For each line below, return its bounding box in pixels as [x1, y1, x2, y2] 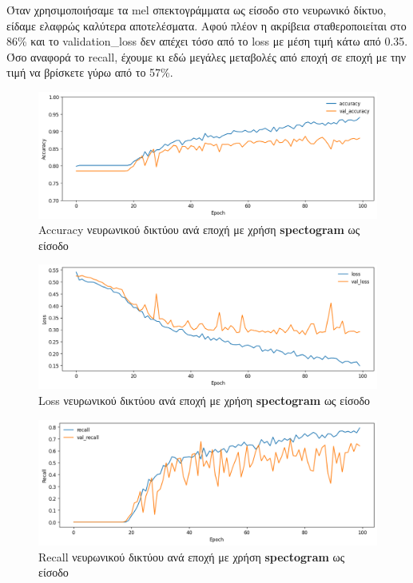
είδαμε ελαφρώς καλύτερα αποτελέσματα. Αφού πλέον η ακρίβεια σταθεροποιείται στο [6, 17, 407, 34]
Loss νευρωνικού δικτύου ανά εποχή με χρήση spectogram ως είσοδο [38, 392, 371, 409]
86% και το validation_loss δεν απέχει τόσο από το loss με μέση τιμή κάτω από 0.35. [6, 33, 408, 50]
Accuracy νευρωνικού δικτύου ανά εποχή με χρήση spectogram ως [38, 221, 360, 238]
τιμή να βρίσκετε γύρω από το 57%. [6, 64, 173, 81]
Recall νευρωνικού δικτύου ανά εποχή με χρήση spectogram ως [38, 548, 345, 565]
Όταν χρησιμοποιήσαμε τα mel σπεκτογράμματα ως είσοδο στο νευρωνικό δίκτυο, [6, 2, 387, 18]
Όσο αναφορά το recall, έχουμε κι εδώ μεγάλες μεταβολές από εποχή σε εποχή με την [6, 48, 407, 65]
